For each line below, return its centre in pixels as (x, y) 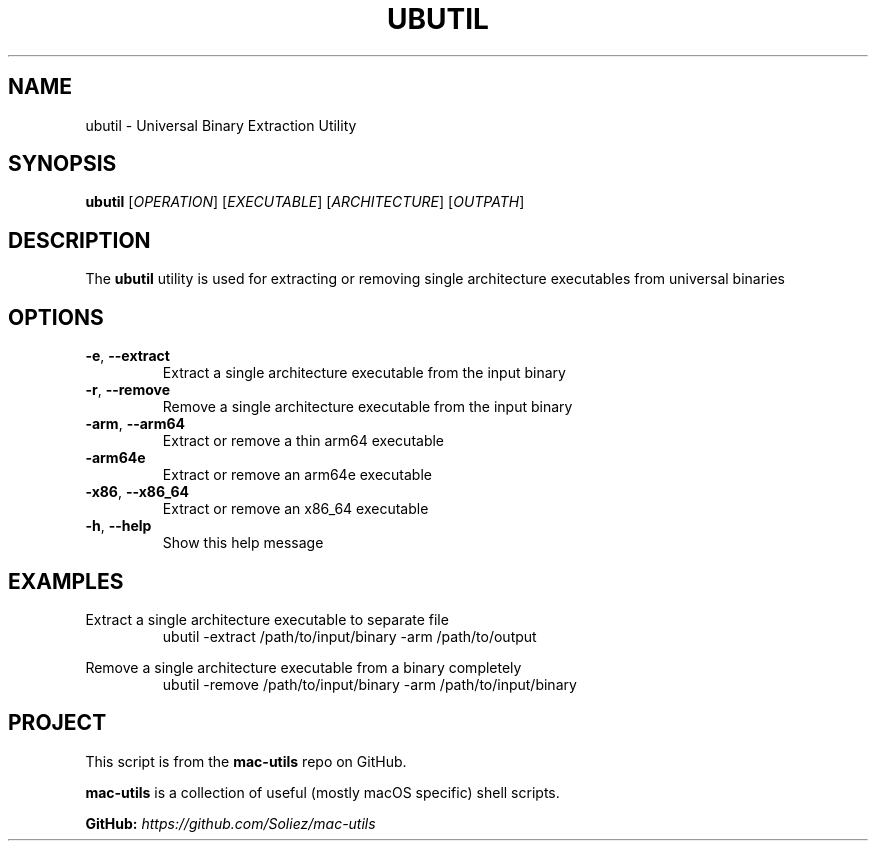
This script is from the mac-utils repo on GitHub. (246, 761)
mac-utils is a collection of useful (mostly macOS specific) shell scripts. (322, 792)
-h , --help (118, 526)
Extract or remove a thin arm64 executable (303, 441)
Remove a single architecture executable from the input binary (367, 407)
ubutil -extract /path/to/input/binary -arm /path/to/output (349, 636)
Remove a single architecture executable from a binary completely (303, 667)
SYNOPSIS (62, 164)
